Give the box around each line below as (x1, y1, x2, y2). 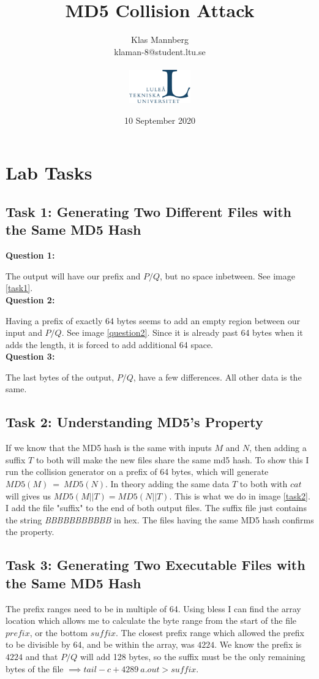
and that (25, 650, 58, 662)
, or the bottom (29, 626, 88, 639)
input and (6, 326, 42, 339)
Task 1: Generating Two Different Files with (6, 202, 291, 221)
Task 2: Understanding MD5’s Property (6, 412, 263, 431)
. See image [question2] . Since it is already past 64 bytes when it (61, 326, 303, 339)
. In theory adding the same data (105, 477, 230, 490)
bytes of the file (6, 662, 64, 675)
